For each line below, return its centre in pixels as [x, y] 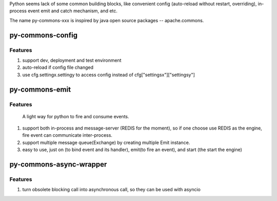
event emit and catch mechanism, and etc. [73, 11]
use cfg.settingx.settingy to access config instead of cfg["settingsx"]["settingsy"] [108, 75]
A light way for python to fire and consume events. [76, 116]
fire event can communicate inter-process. [67, 135]
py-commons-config [44, 35]
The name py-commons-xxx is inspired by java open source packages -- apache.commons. [107, 20]
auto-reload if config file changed [58, 67]
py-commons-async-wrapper [58, 165]
